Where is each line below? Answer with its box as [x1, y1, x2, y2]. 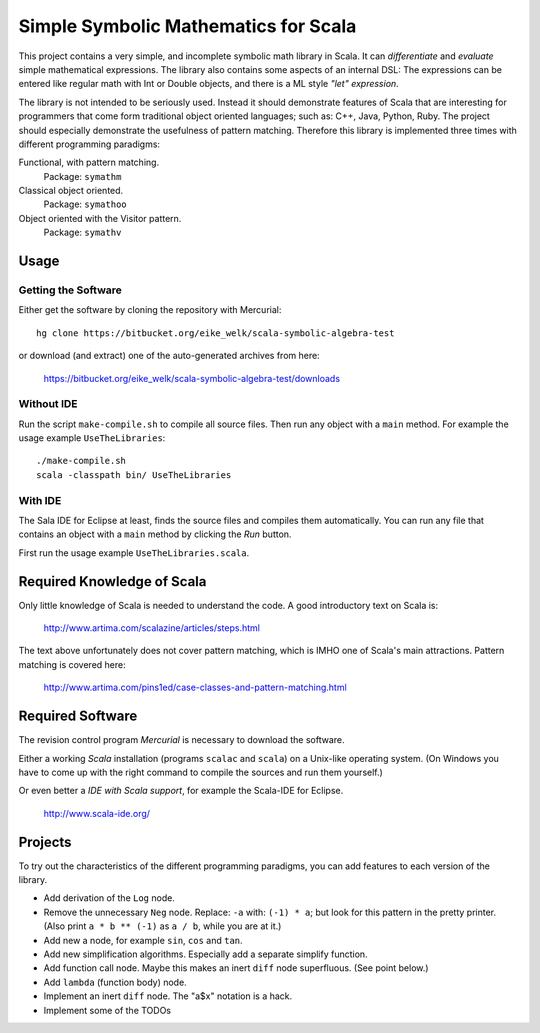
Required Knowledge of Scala [18, 573, 207, 590]
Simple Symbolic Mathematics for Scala [18, 15, 357, 37]
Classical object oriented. [18, 185, 124, 197]
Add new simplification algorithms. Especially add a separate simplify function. [43, 948, 369, 960]
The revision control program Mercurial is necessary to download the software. [18, 734, 345, 746]
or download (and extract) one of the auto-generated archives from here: [18, 350, 320, 362]
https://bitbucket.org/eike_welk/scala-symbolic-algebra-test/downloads [43, 372, 340, 384]
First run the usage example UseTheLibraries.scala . [18, 546, 250, 559]
